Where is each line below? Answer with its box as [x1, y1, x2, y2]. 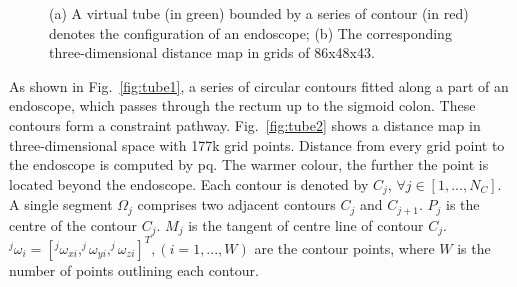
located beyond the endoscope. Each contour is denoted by [9, 173, 369, 194]
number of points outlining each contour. [9, 259, 259, 280]
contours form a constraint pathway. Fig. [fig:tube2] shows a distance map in [9, 114, 481, 135]
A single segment [9, 194, 113, 215]
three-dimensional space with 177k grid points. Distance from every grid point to [9, 134, 505, 155]
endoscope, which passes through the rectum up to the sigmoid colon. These [9, 95, 476, 116]
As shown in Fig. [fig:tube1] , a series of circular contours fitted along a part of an [9, 75, 509, 96]
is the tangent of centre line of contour [188, 214, 424, 235]
